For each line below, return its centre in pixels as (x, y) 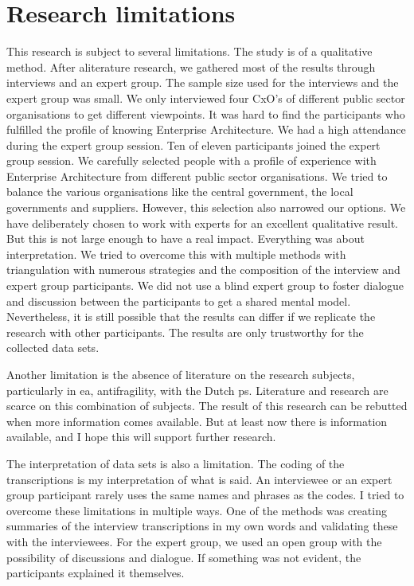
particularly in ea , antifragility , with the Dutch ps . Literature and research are (197, 390)
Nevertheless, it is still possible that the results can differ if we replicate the (191, 316)
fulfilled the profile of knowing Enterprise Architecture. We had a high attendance (206, 129)
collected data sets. (53, 348)
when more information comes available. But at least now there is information (197, 421)
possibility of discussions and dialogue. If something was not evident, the (184, 557)
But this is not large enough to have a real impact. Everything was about (186, 238)
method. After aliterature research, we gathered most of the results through (191, 66)
